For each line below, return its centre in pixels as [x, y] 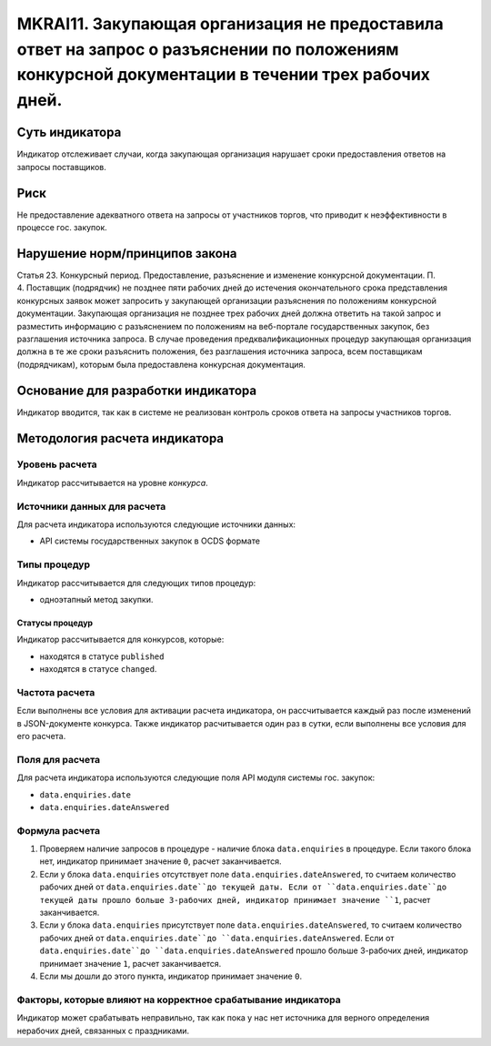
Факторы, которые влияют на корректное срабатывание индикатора [179, 1000]
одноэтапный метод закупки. [96, 599]
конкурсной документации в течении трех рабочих [224, 75]
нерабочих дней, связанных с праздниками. [103, 1031]
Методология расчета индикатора [120, 438]
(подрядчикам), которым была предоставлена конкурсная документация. [161, 364]
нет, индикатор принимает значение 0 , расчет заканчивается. [160, 861]
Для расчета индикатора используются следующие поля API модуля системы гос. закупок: [196, 777]
